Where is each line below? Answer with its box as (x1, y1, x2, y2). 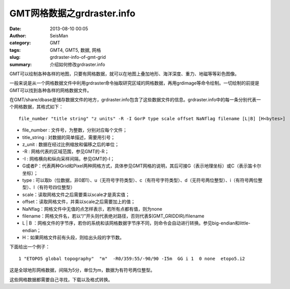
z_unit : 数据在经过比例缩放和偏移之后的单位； (22, 141, 120, 148)
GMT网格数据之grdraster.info (9, 8, 136, 19)
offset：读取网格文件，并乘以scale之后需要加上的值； (22, 198, 136, 205)
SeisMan (50, 32, 69, 38)
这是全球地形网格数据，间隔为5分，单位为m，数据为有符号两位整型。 (9, 267, 155, 273)
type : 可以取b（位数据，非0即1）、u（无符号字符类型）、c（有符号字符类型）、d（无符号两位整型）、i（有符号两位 (22, 177, 258, 183)
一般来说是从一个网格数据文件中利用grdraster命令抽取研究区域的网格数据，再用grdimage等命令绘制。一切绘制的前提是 (9, 80, 260, 86)
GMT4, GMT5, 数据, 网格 (50, 47, 101, 53)
